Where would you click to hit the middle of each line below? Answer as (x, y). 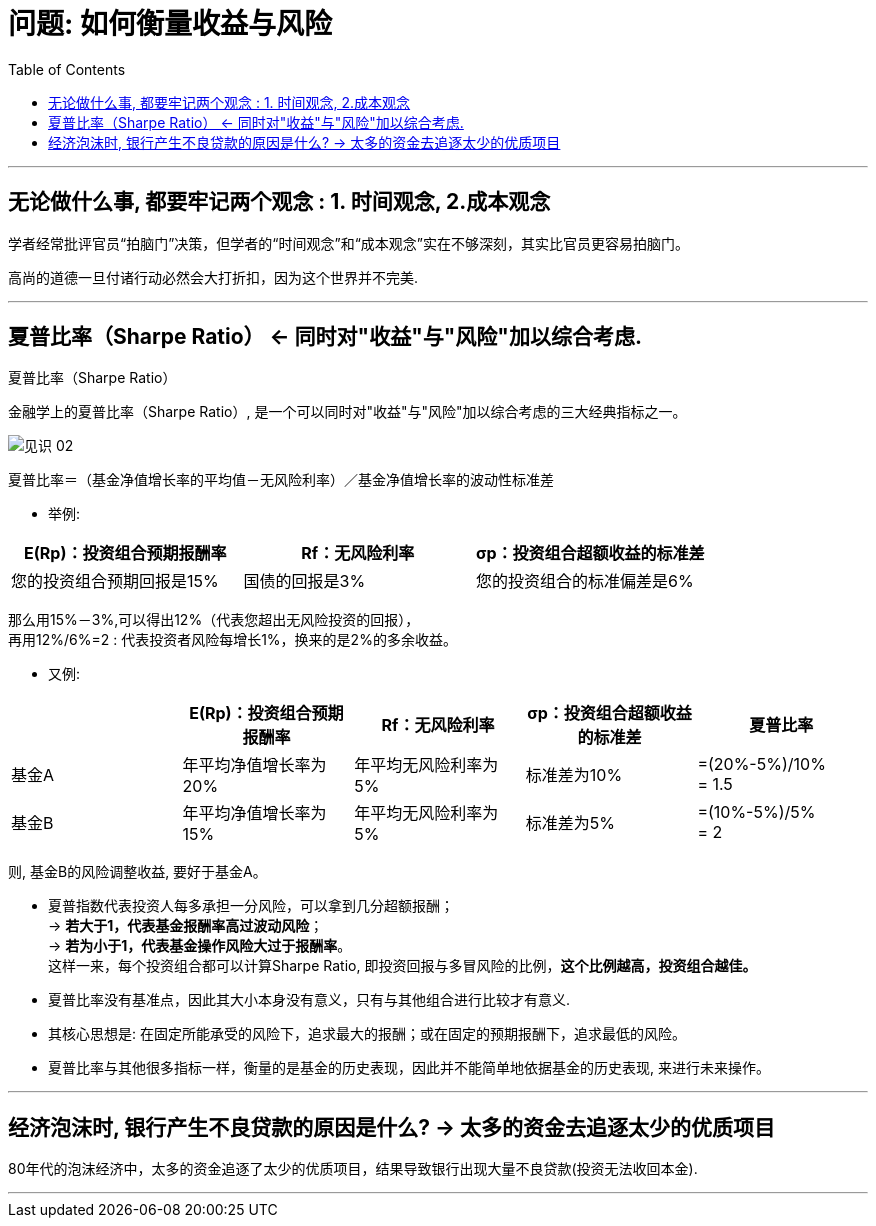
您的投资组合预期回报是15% (115, 581)
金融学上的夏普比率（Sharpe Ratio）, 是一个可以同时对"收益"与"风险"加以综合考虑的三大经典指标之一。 (347, 412)
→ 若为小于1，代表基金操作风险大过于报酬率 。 (200, 946)
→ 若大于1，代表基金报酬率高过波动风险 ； (186, 926)
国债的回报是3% (304, 581)
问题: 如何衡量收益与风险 (170, 24)
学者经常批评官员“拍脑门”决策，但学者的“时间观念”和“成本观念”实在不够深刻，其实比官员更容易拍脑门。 (348, 243)
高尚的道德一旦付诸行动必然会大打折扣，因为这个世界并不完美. (213, 277)
